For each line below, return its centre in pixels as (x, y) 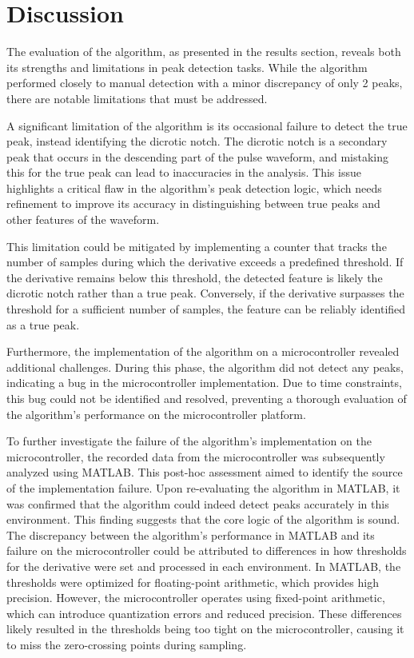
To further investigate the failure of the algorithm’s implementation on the (189, 441)
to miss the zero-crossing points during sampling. (127, 644)
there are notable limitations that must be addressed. (137, 98)
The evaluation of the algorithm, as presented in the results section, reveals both (204, 52)
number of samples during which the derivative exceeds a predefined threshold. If (205, 262)
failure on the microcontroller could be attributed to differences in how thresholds (207, 550)
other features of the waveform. (83, 219)
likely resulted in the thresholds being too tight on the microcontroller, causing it (205, 629)
